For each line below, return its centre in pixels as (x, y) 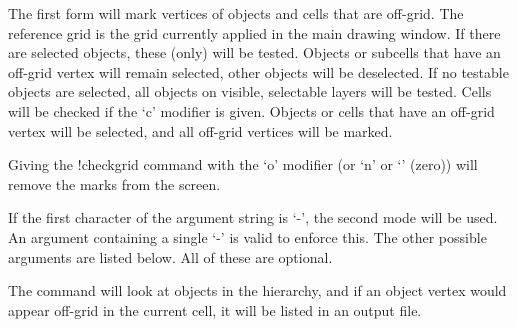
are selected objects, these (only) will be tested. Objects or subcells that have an (254, 52)
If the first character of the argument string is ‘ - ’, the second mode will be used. (253, 217)
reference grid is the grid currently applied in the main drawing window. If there (254, 32)
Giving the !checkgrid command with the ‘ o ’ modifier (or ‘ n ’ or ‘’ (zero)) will (243, 164)
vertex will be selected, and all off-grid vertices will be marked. (200, 130)
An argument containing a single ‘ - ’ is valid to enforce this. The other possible (247, 236)
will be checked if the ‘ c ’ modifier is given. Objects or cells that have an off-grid (251, 110)
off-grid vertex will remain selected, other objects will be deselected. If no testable (258, 71)
